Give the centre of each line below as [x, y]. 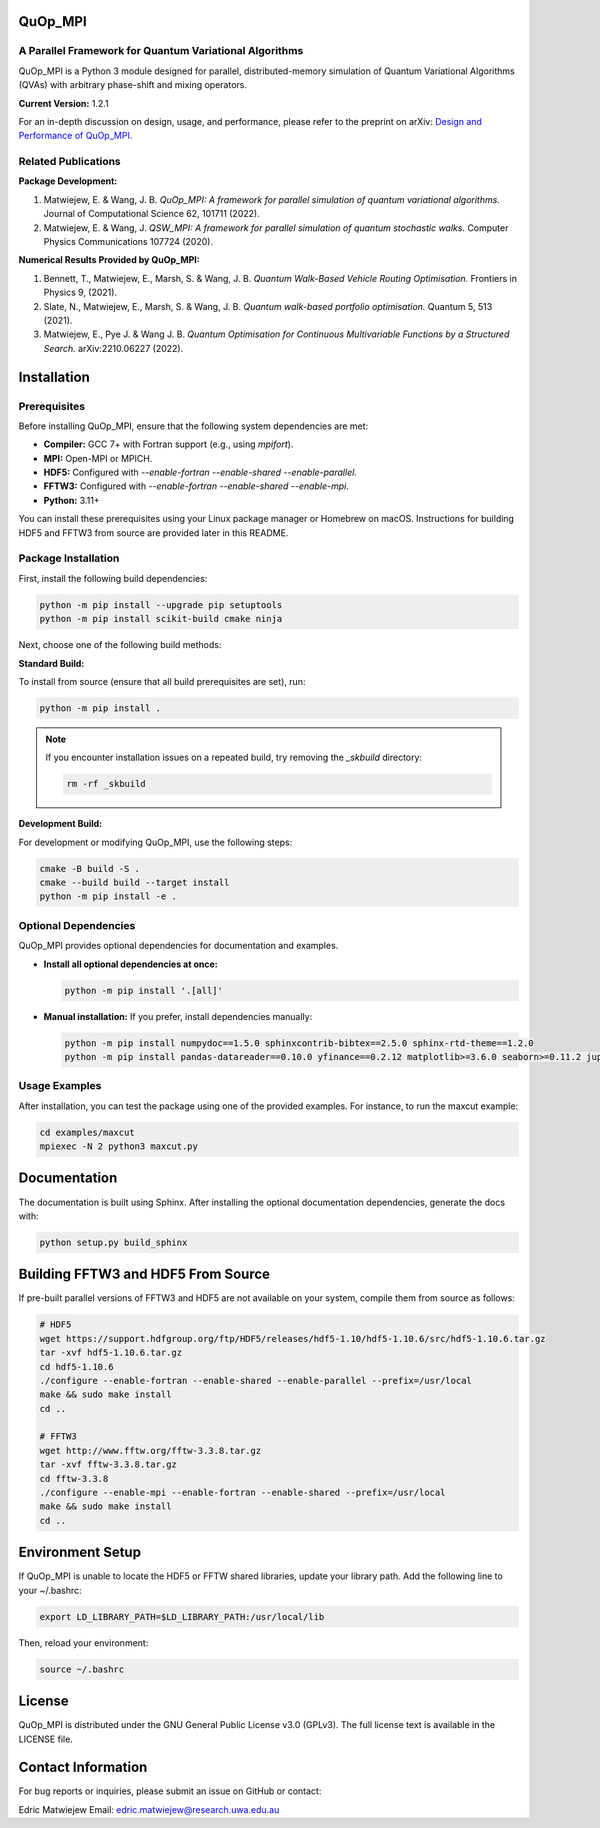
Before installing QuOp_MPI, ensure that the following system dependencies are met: [193, 426]
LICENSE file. [46, 1739]
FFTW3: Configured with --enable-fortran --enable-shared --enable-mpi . [196, 486]
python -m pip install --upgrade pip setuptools [161, 604]
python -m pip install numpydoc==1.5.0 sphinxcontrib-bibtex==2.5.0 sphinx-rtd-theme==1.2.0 [299, 1043]
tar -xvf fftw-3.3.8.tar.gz [108, 1464]
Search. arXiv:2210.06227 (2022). [113, 348]
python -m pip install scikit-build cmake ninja [161, 619]
